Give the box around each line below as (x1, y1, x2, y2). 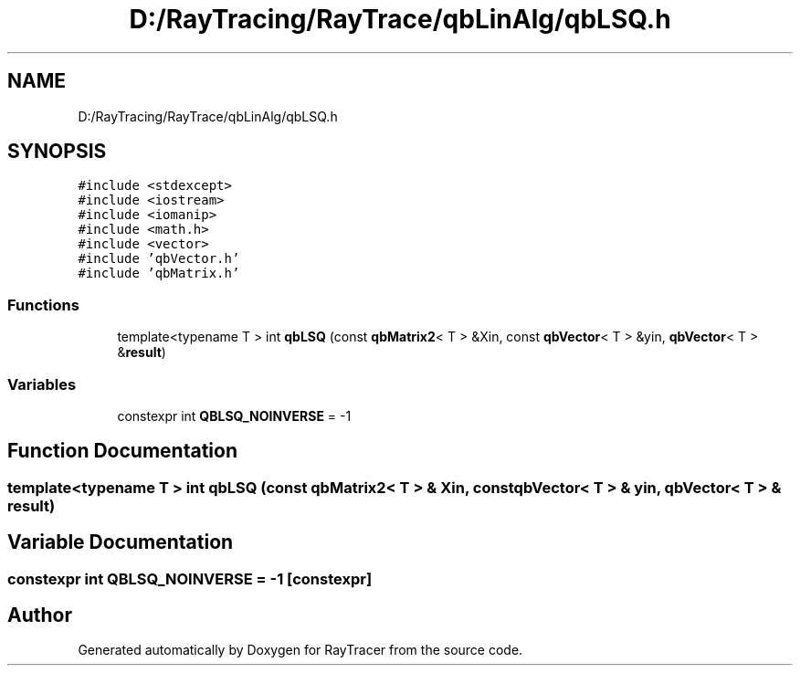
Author (7, 604, 72, 627)
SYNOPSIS (7, 140, 107, 163)
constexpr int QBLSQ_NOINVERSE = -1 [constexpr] (7, 569, 373, 588)
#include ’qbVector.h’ (78, 251, 240, 267)
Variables (7, 374, 77, 394)
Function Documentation (7, 439, 237, 463)
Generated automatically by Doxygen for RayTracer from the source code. (78, 642, 523, 658)
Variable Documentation (7, 531, 234, 554)
